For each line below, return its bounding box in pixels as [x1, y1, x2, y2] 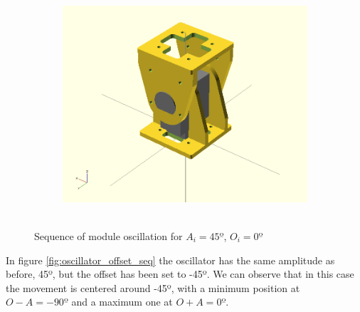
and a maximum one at [71, 294, 173, 309]
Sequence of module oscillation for [34, 228, 183, 243]
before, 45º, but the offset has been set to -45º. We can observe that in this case [6, 266, 354, 281]
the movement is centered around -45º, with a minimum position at [6, 280, 300, 295]
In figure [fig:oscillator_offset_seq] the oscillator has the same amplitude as [6, 252, 335, 267]
